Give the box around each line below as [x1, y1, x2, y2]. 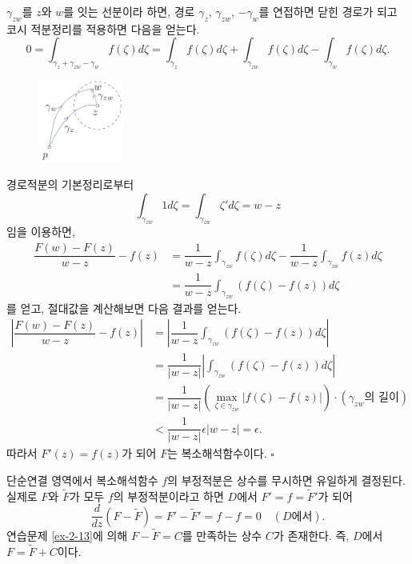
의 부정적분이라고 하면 [113, 487, 224, 504]
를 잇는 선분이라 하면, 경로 [63, 3, 195, 19]
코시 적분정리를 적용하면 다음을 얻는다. [6, 20, 200, 37]
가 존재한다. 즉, [273, 527, 350, 544]
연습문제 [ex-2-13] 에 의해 [6, 527, 128, 544]
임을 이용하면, [6, 223, 75, 240]
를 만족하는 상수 [182, 527, 262, 544]
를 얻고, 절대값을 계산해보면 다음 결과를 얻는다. [6, 299, 242, 316]
